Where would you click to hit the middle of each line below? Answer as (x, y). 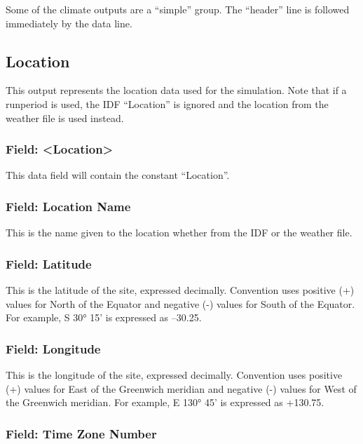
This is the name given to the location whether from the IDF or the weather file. (179, 233)
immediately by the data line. (69, 23)
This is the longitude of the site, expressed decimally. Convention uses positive (174, 375)
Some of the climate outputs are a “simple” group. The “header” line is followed (178, 9)
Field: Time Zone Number (81, 433)
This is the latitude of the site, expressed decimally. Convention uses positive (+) (180, 290)
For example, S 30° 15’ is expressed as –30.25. (104, 317)
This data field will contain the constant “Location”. (118, 175)
